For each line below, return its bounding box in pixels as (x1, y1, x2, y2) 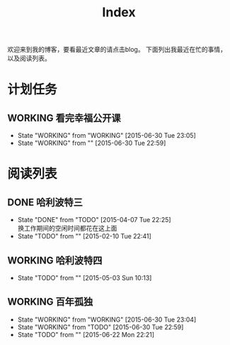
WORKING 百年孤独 (7, 296, 93, 308)
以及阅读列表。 (7, 54, 51, 62)
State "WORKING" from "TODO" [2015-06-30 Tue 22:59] (17, 322, 184, 331)
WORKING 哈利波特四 (7, 254, 103, 266)
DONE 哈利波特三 (7, 196, 84, 208)
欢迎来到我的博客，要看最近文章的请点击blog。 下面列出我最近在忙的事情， (7, 45, 226, 54)
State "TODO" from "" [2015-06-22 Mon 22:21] (17, 330, 154, 339)
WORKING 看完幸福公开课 (7, 111, 121, 124)
